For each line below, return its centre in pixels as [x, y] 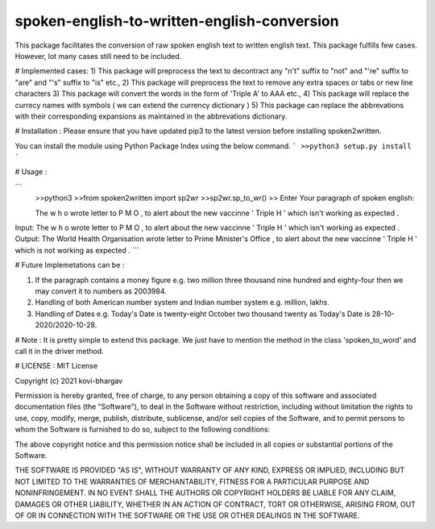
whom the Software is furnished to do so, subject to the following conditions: [143, 429]
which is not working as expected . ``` [77, 250]
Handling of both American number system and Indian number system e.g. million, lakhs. [182, 302]
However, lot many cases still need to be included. [98, 56]
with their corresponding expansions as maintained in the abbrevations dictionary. [151, 116]
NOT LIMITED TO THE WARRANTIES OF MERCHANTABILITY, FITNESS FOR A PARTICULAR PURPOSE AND [192, 481]
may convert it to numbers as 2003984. [101, 291]
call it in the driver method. [59, 351]
